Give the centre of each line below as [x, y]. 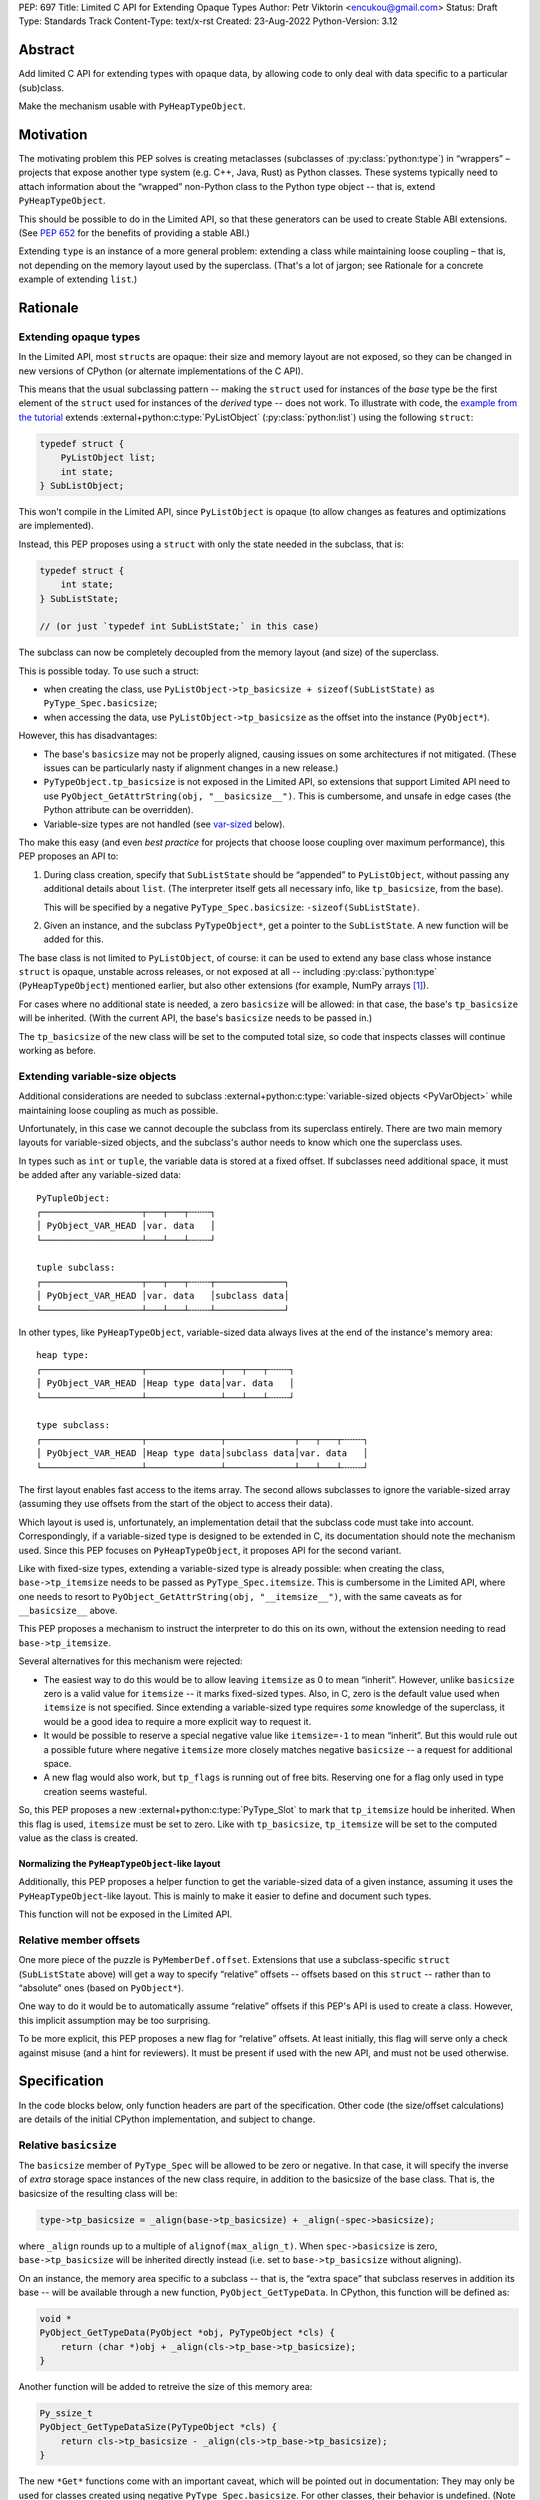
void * [55, 2318]
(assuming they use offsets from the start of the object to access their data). [176, 1504]
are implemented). [56, 526]
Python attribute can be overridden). [118, 810]
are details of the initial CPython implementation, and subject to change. [167, 2119]
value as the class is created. [78, 1837]
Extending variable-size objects [97, 1076]
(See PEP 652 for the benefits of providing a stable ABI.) [134, 232]
